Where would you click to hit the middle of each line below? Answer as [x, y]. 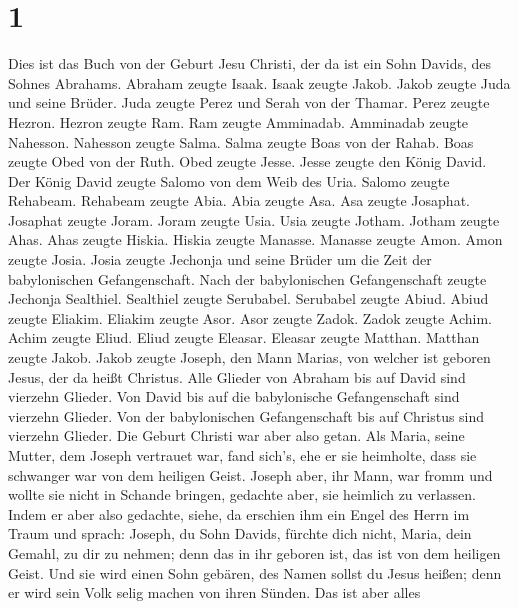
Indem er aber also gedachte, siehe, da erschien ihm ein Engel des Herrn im [239, 513]
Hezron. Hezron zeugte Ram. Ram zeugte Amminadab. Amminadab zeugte [238, 121]
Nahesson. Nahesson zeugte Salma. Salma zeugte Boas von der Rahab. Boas [241, 141]
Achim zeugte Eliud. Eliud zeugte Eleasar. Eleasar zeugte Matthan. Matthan [244, 337]
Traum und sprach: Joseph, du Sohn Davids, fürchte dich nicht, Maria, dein [240, 533]
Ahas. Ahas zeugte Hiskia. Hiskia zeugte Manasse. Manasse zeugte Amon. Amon [255, 239]
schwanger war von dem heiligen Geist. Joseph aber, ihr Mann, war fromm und [250, 474]
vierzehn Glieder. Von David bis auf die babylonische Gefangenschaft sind [234, 396]
